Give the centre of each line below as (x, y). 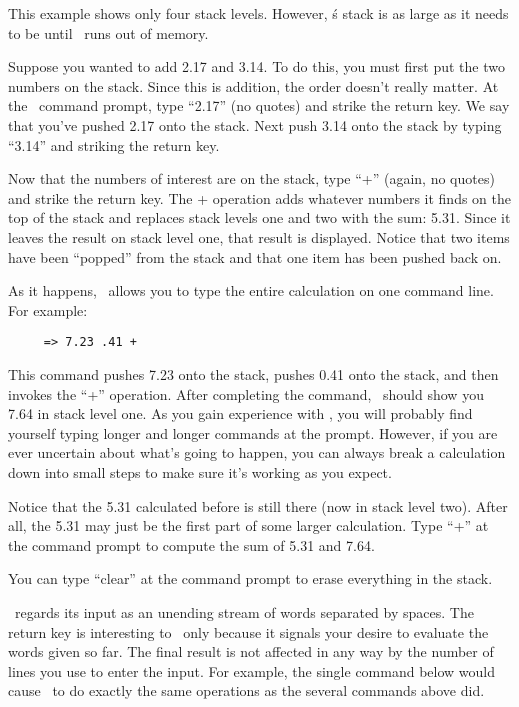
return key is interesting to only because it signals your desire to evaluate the (248, 631)
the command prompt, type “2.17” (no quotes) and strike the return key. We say (259, 105)
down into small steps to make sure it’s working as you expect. (200, 471)
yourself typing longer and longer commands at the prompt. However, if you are (253, 432)
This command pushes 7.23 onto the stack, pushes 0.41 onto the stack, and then (253, 373)
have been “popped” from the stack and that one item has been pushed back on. (255, 256)
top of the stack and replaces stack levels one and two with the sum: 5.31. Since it (259, 217)
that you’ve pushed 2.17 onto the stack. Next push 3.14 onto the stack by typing (255, 124)
